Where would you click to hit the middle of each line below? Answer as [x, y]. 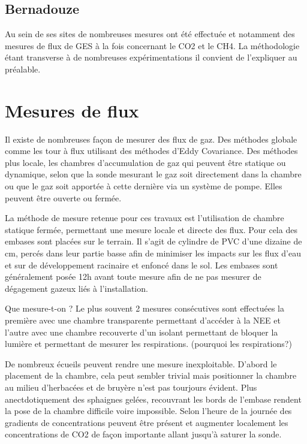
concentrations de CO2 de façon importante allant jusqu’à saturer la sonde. [143, 434]
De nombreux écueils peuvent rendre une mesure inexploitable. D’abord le [141, 363]
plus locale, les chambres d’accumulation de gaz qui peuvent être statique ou [145, 162]
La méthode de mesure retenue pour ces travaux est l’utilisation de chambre [145, 218]
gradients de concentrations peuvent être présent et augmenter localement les [147, 422]
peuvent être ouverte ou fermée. [63, 197]
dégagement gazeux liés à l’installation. [76, 288]
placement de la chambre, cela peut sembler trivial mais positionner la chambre [151, 375]
